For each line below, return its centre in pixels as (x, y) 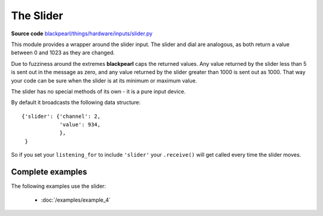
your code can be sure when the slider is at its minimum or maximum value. (104, 80)
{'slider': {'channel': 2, (61, 116)
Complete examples (49, 172)
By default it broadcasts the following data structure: (76, 102)
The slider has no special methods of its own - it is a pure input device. (98, 91)
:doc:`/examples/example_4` (76, 200)
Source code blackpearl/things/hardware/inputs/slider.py (82, 34)
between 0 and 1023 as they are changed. (63, 53)
